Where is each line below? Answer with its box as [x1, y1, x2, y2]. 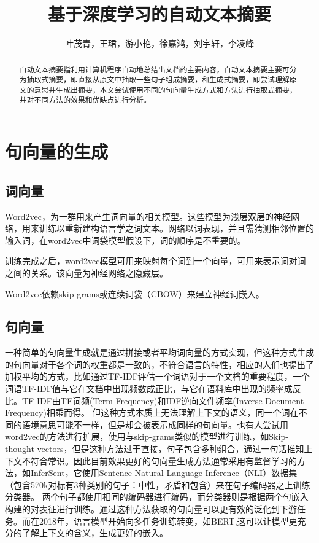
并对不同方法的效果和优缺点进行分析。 [19, 95, 151, 105]
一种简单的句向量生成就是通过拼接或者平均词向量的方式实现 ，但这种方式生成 [5, 346, 314, 359]
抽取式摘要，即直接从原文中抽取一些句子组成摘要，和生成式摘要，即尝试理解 [26, 74, 290, 85]
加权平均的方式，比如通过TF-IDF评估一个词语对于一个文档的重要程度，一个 [5, 370, 310, 383]
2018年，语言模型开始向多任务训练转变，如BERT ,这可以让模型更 [39, 514, 298, 527]
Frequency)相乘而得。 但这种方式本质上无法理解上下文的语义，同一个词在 [5, 406, 299, 419]
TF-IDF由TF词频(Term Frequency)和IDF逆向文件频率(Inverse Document [21, 394, 304, 407]
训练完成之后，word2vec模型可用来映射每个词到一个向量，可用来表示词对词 [5, 254, 306, 267]
